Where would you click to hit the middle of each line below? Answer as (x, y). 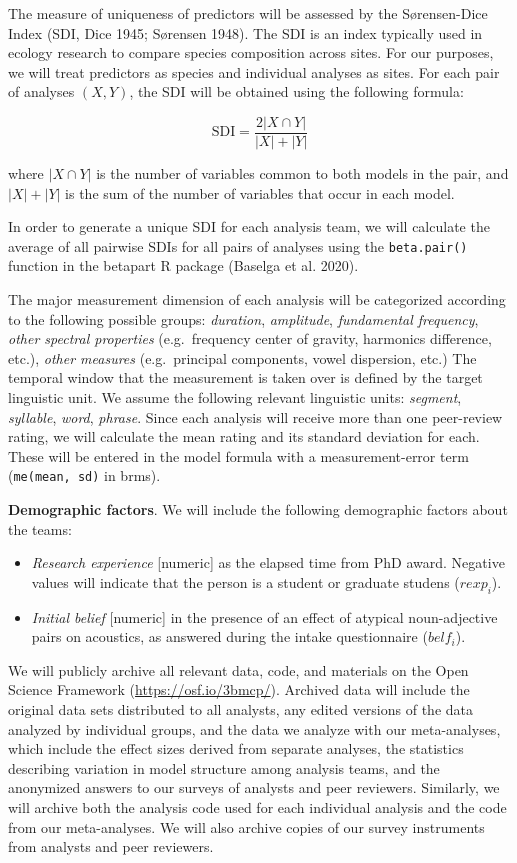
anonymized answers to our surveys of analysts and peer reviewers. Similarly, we (254, 787)
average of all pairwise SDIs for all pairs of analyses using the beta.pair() (238, 245)
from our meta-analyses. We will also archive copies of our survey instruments (246, 826)
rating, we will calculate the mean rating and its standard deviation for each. (244, 436)
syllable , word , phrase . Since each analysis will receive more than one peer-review (255, 416)
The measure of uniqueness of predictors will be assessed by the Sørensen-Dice (248, 13)
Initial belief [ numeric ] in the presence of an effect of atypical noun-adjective (264, 616)
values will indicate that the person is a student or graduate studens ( (245, 581)
